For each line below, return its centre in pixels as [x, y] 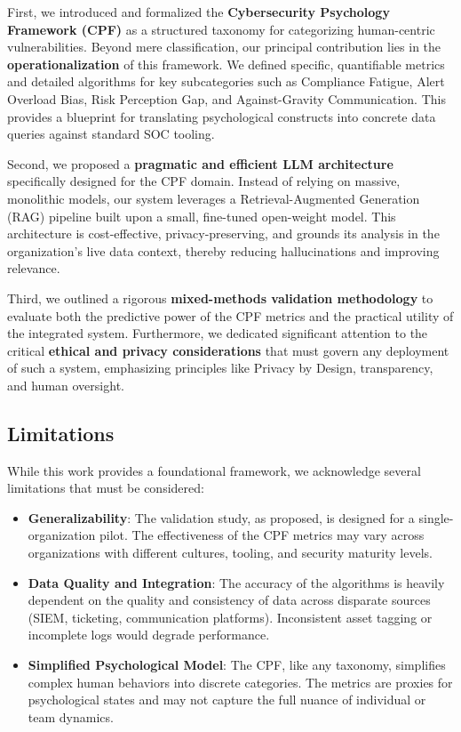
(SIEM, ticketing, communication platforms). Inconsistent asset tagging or [230, 617]
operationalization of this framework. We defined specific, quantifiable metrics [226, 64]
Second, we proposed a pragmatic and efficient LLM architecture [200, 163]
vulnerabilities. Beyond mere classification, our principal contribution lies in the [224, 47]
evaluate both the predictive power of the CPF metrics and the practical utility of [230, 315]
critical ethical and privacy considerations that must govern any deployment [228, 350]
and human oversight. [66, 385]
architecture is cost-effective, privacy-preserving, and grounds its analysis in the [223, 233]
